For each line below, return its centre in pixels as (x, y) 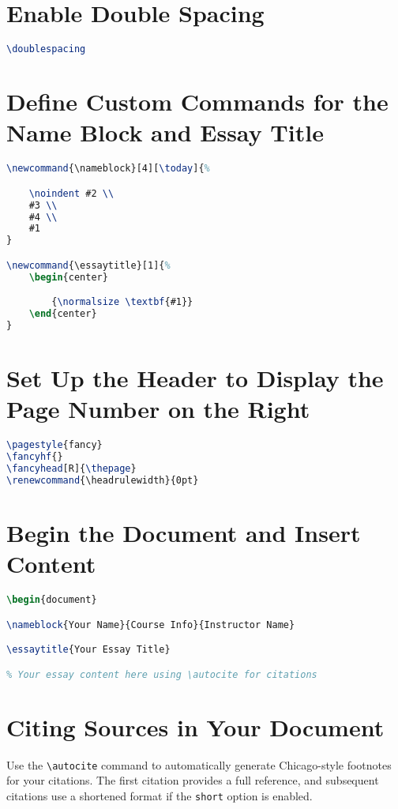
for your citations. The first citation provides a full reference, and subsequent (193, 780)
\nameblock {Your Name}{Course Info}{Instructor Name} (151, 625)
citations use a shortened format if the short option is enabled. (160, 795)
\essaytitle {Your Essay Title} (88, 650)
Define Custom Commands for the (197, 102)
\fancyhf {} (35, 457)
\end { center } (63, 314)
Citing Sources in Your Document (195, 726)
